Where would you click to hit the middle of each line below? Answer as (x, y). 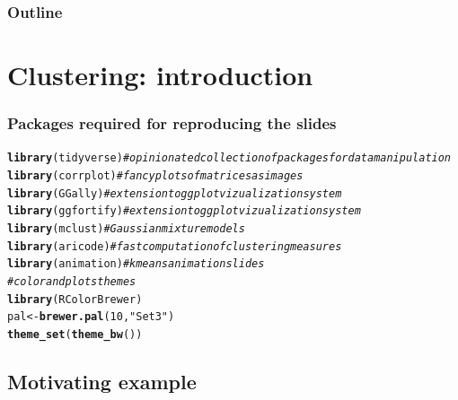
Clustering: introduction (160, 75)
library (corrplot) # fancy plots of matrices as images (155, 176)
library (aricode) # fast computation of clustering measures (175, 246)
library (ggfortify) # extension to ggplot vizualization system (184, 211)
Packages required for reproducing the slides (172, 123)
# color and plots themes (72, 282)
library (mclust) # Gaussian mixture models (126, 229)
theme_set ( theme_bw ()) (75, 335)
